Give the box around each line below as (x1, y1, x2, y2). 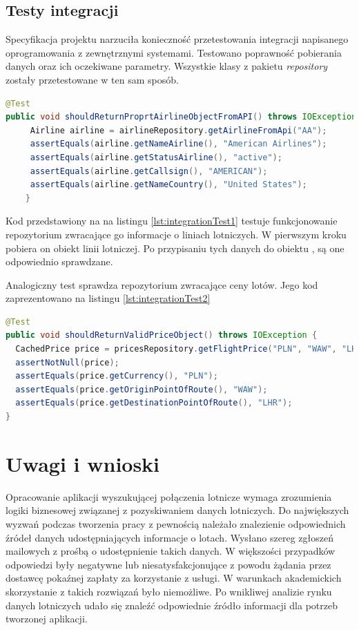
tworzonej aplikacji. (6, 611, 88, 626)
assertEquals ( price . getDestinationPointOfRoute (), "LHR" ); (15, 398, 293, 408)
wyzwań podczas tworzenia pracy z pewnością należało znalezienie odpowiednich (6, 516, 346, 531)
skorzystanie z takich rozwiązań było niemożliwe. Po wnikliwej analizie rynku (6, 584, 332, 598)
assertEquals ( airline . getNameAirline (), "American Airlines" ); (30, 139, 327, 149)
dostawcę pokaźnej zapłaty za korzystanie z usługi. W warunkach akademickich (6, 571, 342, 585)
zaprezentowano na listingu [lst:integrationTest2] (6, 291, 211, 305)
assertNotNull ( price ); (15, 357, 119, 367)
